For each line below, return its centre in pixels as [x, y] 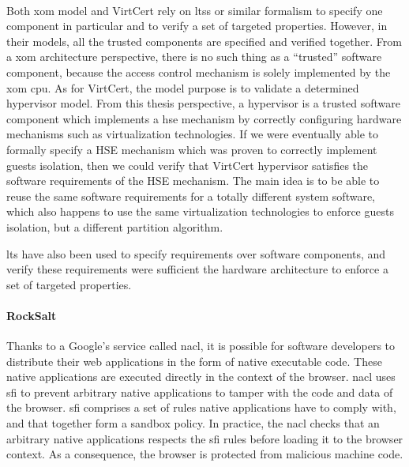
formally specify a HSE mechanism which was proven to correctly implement [192, 149]
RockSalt [32, 315]
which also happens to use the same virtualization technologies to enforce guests [200, 211]
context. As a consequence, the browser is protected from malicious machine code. [205, 454]
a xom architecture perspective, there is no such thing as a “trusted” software [194, 56]
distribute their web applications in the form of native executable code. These [194, 361]
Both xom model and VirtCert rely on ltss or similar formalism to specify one [195, 10]
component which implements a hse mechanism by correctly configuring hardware [204, 118]
